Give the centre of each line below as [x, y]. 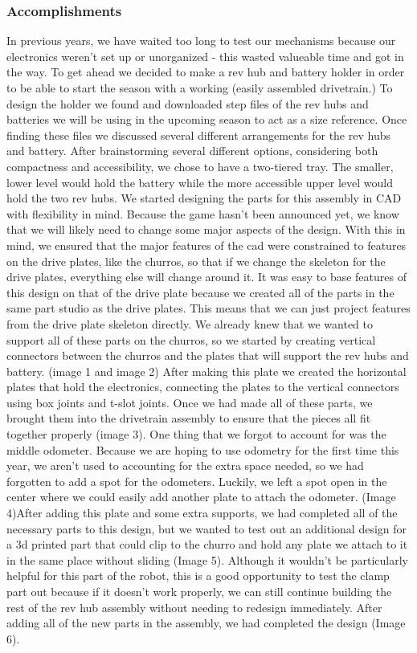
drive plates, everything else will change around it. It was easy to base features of [206, 277]
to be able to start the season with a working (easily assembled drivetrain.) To [200, 88]
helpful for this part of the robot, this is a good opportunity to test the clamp [198, 575]
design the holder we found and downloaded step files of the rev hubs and [188, 103]
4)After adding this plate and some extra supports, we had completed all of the [202, 513]
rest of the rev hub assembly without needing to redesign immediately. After [194, 607]
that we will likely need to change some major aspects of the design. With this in [206, 229]
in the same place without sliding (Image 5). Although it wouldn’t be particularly [207, 559]
